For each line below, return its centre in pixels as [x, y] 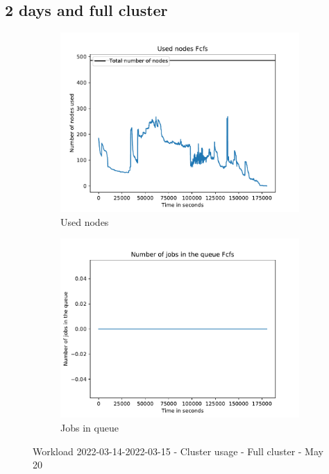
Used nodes [85, 221]
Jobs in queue [90, 427]
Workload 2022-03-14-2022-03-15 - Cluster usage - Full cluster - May [178, 451]
